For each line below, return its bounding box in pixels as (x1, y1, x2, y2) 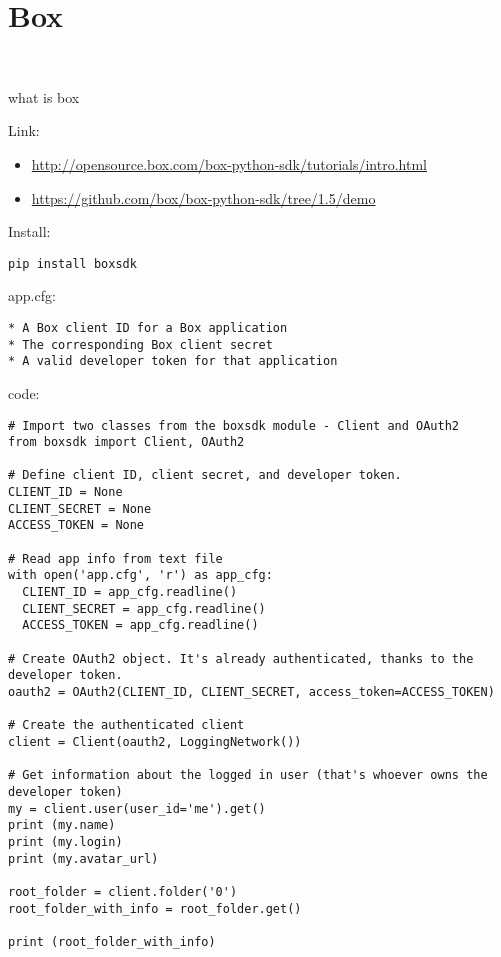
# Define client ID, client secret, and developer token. (8, 468, 402, 483)
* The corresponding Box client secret (8, 337, 273, 352)
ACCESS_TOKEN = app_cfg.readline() (22, 618, 259, 633)
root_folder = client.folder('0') (8, 884, 238, 899)
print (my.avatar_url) (8, 851, 159, 866)
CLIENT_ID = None (8, 485, 123, 500)
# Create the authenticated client (8, 718, 245, 733)
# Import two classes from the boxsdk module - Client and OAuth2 (8, 418, 460, 433)
